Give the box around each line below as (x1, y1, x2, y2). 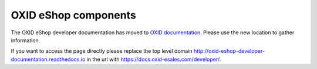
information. (11, 37, 41, 43)
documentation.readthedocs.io (11, 56, 86, 63)
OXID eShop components (11, 9, 136, 21)
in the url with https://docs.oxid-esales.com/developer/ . (86, 56, 221, 63)
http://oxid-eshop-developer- (194, 48, 265, 55)
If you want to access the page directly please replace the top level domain (11, 48, 193, 55)
